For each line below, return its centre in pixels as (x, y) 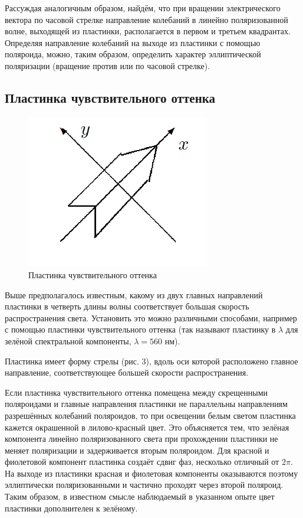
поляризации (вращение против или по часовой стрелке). (108, 65)
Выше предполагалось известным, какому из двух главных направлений (134, 294)
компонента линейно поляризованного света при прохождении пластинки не (141, 439)
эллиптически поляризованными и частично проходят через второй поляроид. (144, 485)
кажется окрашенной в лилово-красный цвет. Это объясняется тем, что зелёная (147, 427)
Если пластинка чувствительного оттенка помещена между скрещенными (136, 392)
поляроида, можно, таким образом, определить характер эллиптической (133, 54)
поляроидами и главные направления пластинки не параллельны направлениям (146, 404)
